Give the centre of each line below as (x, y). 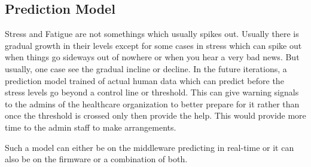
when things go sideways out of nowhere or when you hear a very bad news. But (152, 57)
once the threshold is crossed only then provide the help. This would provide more (155, 115)
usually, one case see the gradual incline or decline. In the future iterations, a (146, 68)
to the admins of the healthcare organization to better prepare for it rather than (152, 103)
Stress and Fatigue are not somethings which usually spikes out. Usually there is (152, 34)
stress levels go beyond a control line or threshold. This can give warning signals (152, 92)
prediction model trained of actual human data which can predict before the (144, 80)
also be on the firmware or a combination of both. (96, 159)
